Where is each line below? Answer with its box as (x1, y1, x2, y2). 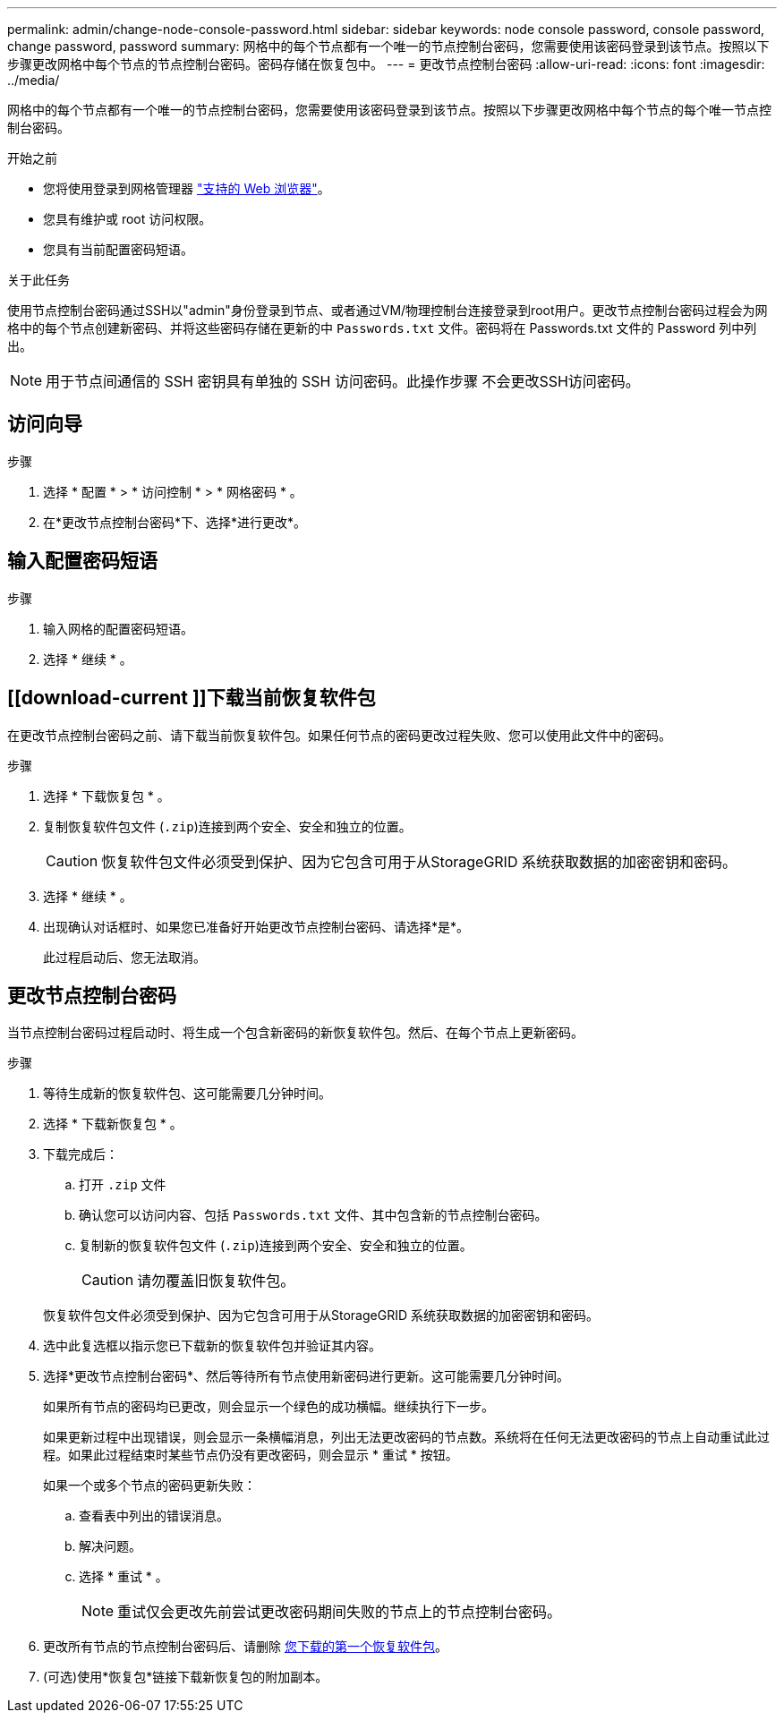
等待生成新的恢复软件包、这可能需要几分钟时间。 (43, 1086, 331, 1102)
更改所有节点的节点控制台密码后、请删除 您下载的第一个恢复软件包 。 (43, 1639, 447, 1655)
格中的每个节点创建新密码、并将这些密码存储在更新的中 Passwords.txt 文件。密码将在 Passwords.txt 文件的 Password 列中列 (7, 320, 757, 336)
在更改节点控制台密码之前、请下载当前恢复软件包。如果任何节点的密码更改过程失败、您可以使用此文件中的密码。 (7, 727, 671, 743)
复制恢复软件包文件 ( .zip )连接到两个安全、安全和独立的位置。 (43, 818, 412, 834)
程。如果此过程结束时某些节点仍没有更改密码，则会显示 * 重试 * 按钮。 (43, 1447, 458, 1463)
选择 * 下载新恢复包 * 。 (43, 1116, 183, 1132)
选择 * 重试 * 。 (79, 1569, 168, 1585)
